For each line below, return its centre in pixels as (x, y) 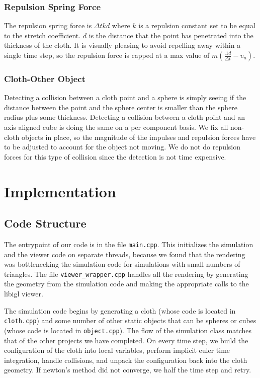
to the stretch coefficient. (42, 35)
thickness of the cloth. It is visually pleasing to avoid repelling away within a (122, 45)
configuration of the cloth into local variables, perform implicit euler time (117, 350)
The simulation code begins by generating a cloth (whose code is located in (120, 310)
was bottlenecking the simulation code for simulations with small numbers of (122, 264)
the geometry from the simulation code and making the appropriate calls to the (126, 284)
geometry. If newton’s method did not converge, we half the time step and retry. (128, 370)
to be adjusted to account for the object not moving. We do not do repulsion (122, 147)
